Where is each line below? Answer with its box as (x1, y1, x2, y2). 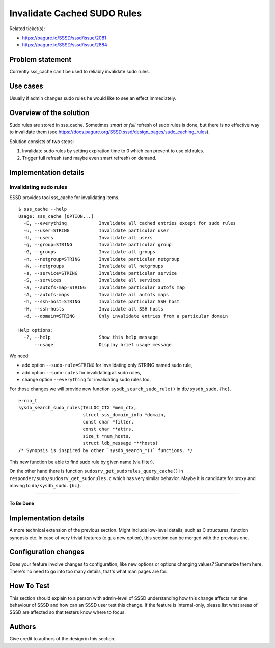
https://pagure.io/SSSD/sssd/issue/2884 (22, 42, 107, 48)
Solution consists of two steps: (9, 138, 74, 145)
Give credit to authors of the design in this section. (9, 636, 116, 642)
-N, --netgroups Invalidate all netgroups (23, 263, 164, 269)
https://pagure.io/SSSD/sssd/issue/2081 (22, 35, 106, 41)
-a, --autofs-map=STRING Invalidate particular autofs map (23, 285, 185, 290)
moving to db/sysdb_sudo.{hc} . (9, 483, 81, 489)
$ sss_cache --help (18, 206, 67, 212)
